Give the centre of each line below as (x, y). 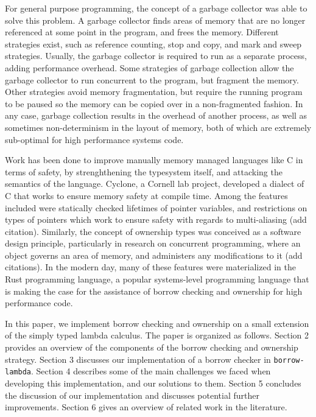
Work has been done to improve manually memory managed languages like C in (154, 160)
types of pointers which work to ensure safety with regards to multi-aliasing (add (156, 219)
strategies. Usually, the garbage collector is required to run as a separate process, (156, 56)
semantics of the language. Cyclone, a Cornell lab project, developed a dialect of (155, 184)
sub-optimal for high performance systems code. (94, 139)
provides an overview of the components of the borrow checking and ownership (152, 347)
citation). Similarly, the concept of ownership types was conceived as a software (153, 231)
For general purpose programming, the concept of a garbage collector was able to (156, 8)
